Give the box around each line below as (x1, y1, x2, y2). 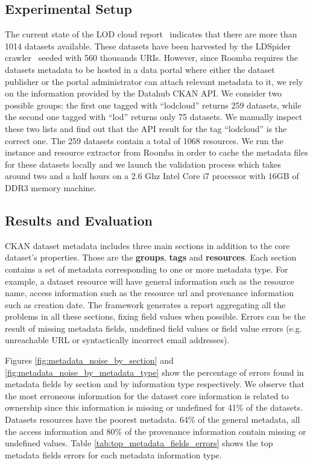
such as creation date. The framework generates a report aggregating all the (5, 298, 286, 311)
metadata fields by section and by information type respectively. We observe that (5, 378, 305, 390)
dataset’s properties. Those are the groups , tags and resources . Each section (5, 251, 297, 264)
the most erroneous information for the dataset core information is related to (5, 389, 289, 402)
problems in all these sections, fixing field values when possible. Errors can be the (5, 310, 306, 323)
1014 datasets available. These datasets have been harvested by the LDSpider (5, 39, 291, 52)
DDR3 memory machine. (5, 181, 96, 194)
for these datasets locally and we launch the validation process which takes (5, 157, 281, 170)
